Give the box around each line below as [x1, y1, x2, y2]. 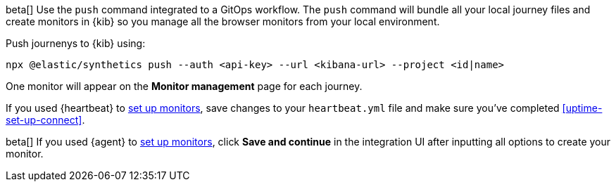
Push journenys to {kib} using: [6, 37, 146, 49]
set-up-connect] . [6, 114, 85, 126]
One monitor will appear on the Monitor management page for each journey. [6, 80, 363, 92]
